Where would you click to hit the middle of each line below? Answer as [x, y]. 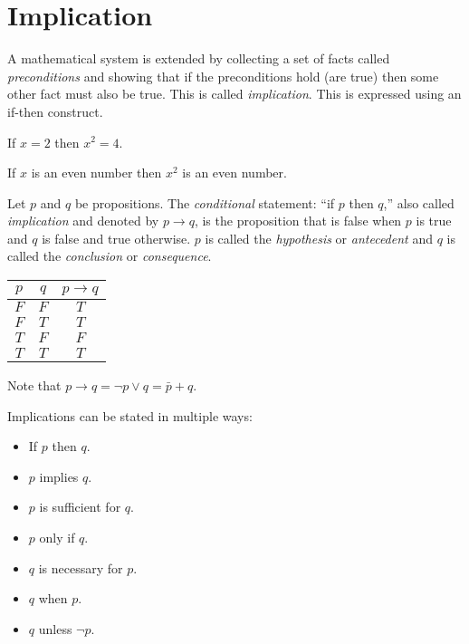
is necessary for [81, 567]
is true [434, 221]
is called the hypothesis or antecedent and [319, 238]
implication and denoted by [83, 221]
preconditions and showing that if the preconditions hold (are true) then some [223, 76]
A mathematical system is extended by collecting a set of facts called [199, 58]
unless [55, 628]
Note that [34, 385]
